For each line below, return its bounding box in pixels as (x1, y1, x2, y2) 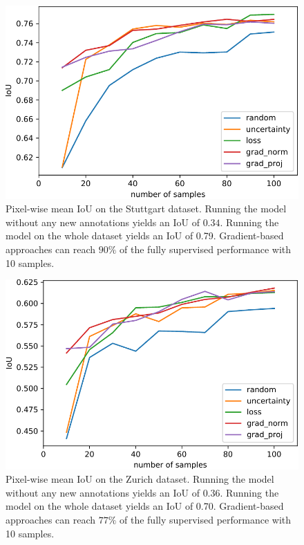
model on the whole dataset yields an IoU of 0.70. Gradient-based (6, 499, 284, 513)
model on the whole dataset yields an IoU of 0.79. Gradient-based (6, 228, 284, 243)
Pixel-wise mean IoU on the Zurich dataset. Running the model (6, 472, 274, 486)
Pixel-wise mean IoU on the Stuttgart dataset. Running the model (6, 201, 287, 216)
